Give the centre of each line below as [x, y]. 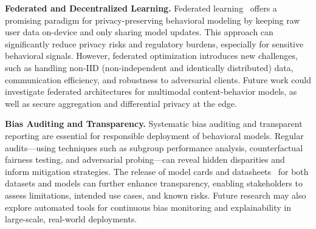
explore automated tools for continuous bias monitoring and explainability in [148, 207]
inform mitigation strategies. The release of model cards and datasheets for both [157, 171]
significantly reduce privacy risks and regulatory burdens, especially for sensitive [154, 43]
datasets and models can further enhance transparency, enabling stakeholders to [154, 183]
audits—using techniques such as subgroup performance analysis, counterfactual [154, 147]
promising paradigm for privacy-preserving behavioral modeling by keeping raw [153, 20]
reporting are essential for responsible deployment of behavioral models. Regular [154, 135]
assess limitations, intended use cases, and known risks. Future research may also [156, 195]
